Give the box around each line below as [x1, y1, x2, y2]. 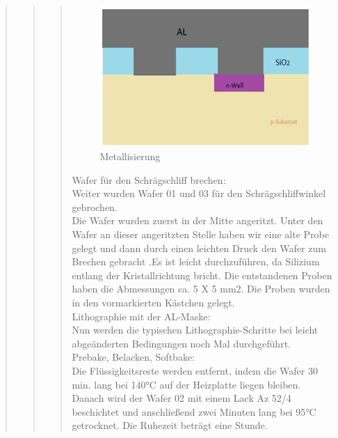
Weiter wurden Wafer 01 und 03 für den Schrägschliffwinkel [72, 186, 326, 201]
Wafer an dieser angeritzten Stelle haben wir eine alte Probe [72, 227, 329, 242]
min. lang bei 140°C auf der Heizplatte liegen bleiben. [72, 377, 301, 391]
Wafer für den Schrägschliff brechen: [72, 172, 226, 187]
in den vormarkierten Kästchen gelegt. [72, 295, 235, 310]
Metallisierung [99, 149, 161, 164]
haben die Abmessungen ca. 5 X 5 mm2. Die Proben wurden [72, 281, 330, 296]
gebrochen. [72, 199, 118, 214]
